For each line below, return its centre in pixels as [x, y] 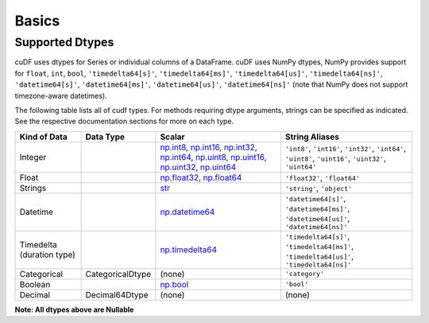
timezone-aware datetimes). [61, 95]
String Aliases [312, 137]
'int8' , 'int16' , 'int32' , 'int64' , [346, 149]
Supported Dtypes [64, 42]
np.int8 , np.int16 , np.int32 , [209, 147]
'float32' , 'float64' [323, 177]
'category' [305, 274]
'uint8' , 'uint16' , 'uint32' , [336, 158]
